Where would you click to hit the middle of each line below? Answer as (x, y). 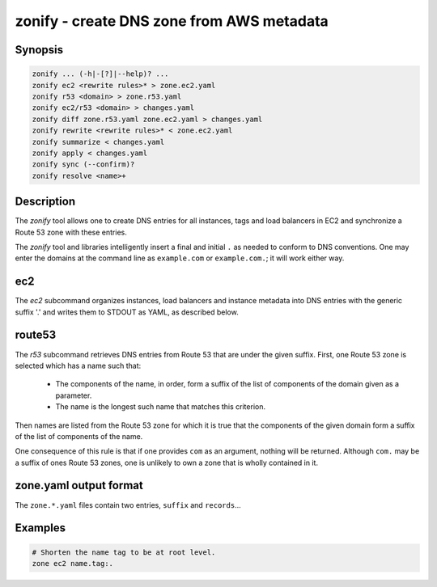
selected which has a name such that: (78, 365)
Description (45, 202)
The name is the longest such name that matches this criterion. (161, 407)
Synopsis (39, 50)
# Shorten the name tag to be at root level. (124, 552)
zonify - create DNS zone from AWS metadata (172, 21)
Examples (40, 528)
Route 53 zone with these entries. (71, 232)
